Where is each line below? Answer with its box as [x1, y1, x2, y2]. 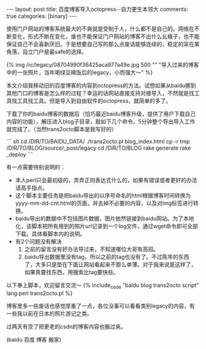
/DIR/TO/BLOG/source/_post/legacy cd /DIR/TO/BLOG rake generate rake [6, 144, 191, 151]
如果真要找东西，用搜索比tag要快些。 [24, 269, 119, 275]
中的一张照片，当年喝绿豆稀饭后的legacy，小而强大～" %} [6, 69, 153, 76]
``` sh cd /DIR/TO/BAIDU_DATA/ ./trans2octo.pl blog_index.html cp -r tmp [6, 138, 190, 145]
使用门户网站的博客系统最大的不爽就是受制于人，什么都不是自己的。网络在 [6, 25, 194, 32]
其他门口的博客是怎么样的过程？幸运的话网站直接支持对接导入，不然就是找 [6, 90, 194, 96]
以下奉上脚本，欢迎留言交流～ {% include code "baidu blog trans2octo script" [6, 282, 199, 290]
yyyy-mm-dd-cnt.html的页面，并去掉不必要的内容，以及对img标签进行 [15, 199, 194, 207]
